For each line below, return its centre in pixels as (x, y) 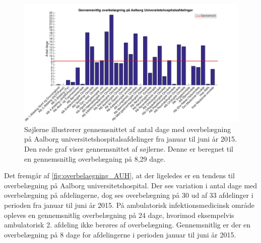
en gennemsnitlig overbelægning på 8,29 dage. (95, 158)
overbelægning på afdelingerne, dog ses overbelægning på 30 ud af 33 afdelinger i (129, 195)
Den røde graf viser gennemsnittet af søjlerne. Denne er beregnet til (129, 148)
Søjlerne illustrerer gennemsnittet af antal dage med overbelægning (128, 129)
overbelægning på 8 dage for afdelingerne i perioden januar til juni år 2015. (120, 234)
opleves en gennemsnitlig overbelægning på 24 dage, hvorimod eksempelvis (119, 215)
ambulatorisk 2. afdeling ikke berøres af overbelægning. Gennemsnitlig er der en (127, 225)
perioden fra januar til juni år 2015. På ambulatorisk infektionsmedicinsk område (129, 205)
